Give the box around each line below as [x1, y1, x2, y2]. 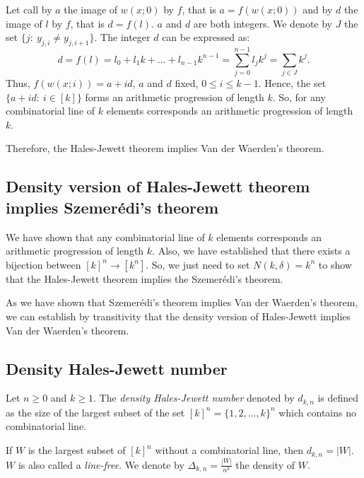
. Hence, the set [258, 76, 327, 91]
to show [318, 257, 352, 272]
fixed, [175, 76, 199, 91]
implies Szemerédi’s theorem [6, 196, 219, 218]
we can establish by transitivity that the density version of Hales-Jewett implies [6, 309, 351, 324]
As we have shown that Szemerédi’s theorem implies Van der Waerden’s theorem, [6, 295, 358, 310]
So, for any [278, 89, 326, 104]
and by [303, 2, 333, 16]
